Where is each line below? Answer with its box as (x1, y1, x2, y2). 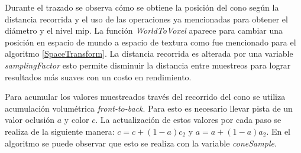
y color (64, 113, 89, 126)
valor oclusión (5, 113, 55, 126)
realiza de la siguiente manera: (5, 125, 115, 137)
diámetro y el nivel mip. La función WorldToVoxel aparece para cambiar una (5, 24, 283, 37)
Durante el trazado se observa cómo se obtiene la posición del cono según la (5, 1, 279, 13)
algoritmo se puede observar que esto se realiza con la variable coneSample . (5, 136, 277, 149)
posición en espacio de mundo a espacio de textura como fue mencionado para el (5, 35, 296, 48)
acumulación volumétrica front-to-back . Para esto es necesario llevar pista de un (5, 102, 293, 114)
